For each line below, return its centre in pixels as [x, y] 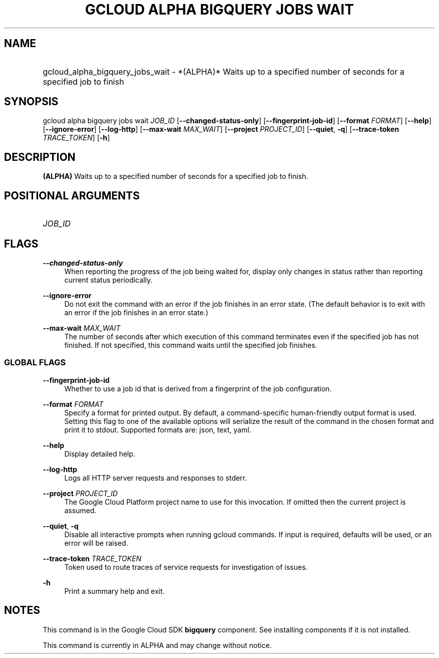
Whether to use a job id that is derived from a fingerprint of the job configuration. [198, 388]
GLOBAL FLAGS [35, 363]
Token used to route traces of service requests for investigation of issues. [186, 567]
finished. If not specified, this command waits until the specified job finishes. [191, 345]
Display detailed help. [100, 454]
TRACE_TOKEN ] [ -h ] [76, 138]
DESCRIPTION [40, 157]
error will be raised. [96, 543]
